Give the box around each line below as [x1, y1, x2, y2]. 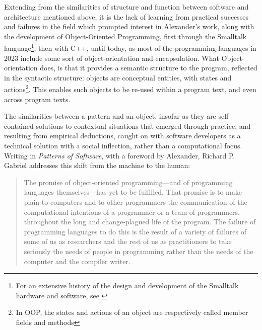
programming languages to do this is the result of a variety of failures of [24, 226, 246, 236]
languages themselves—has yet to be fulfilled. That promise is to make [24, 187, 242, 197]
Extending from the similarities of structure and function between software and [4, 2, 249, 12]
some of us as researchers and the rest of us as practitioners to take [24, 236, 232, 246]
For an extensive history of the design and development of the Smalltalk [16, 280, 239, 291]
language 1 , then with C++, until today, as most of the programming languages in [4, 41, 256, 53]
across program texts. [4, 94, 71, 104]
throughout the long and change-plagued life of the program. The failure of [24, 216, 256, 227]
